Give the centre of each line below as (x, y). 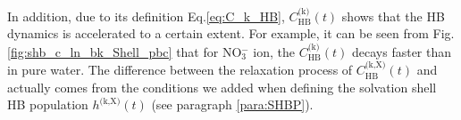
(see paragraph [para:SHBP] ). (232, 104)
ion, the (274, 51)
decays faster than (402, 51)
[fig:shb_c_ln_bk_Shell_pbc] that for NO (125, 51)
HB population (48, 104)
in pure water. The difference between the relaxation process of (180, 70)
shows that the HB (393, 16)
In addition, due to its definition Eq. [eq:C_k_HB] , (146, 16)
